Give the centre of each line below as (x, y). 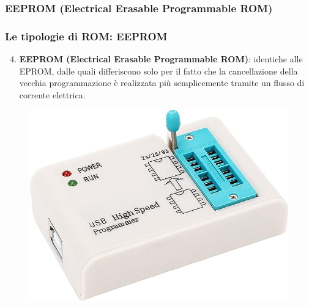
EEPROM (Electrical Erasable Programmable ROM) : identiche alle (161, 59)
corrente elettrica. (52, 94)
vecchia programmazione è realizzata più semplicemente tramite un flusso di (162, 83)
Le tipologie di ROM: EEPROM (86, 36)
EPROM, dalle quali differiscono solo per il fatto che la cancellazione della (158, 71)
